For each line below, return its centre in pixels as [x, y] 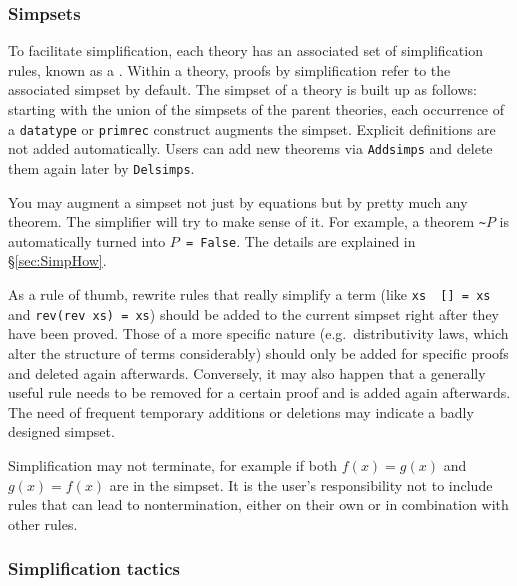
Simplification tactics [94, 568]
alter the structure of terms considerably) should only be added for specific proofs [258, 352]
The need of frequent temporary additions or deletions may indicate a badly [241, 411]
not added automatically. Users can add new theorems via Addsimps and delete [250, 148]
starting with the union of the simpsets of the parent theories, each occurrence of [256, 109]
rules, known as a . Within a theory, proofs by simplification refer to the [229, 69]
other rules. [43, 523]
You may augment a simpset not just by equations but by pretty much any [238, 201]
